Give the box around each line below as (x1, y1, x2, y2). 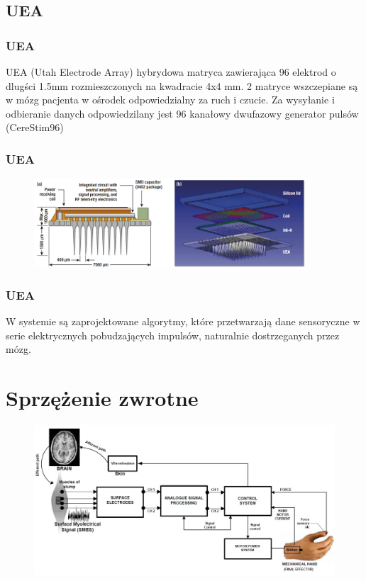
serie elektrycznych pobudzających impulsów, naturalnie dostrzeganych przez (6, 327, 340, 342)
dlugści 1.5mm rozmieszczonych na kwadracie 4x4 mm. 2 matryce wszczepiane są (6, 78, 358, 93)
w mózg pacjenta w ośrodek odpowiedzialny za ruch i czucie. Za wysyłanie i (6, 92, 335, 107)
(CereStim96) (6, 120, 64, 135)
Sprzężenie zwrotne (6, 383, 199, 412)
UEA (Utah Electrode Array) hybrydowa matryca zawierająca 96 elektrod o (6, 64, 336, 79)
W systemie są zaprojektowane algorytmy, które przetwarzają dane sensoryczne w (6, 314, 360, 329)
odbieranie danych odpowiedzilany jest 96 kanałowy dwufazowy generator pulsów (6, 106, 359, 120)
